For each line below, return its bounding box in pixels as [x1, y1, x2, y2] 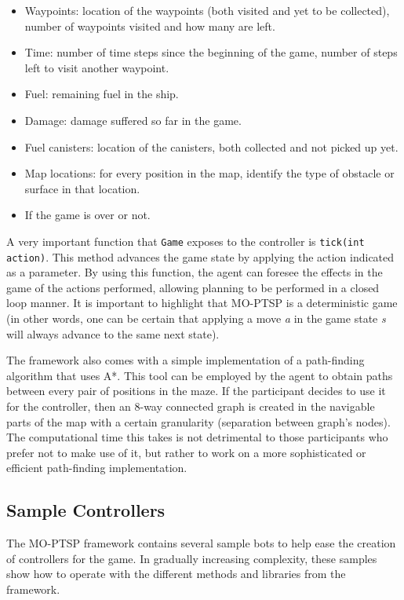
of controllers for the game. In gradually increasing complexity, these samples [6, 550, 377, 566]
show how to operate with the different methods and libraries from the [6, 565, 346, 582]
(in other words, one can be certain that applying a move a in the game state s [6, 310, 386, 327]
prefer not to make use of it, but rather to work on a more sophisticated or [6, 444, 366, 460]
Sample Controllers [6, 498, 166, 522]
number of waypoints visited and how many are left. [24, 17, 275, 34]
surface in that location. [24, 180, 140, 196]
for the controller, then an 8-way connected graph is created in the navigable [6, 398, 375, 414]
